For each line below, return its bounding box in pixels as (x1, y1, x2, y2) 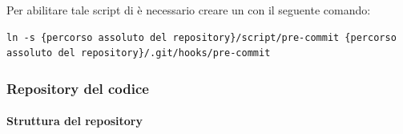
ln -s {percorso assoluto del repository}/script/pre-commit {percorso (6, 31, 397, 43)
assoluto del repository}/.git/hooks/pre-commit (6, 47, 271, 59)
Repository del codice (6, 78, 149, 98)
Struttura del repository (6, 112, 143, 129)
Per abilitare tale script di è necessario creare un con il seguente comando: (6, 2, 371, 18)
